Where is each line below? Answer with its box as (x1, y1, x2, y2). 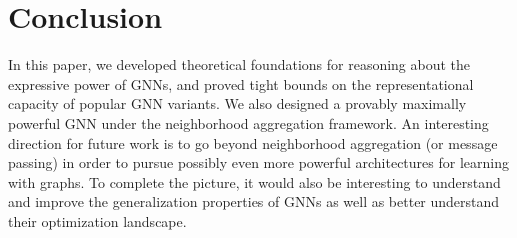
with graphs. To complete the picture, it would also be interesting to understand (8, 171, 501, 192)
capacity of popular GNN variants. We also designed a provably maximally (8, 93, 467, 114)
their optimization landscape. (8, 210, 187, 231)
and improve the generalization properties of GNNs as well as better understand (8, 191, 500, 212)
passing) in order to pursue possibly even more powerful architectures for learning (8, 152, 509, 173)
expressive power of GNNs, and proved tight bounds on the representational (8, 73, 474, 94)
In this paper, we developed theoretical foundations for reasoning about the (8, 54, 471, 75)
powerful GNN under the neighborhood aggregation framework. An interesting (8, 112, 489, 133)
